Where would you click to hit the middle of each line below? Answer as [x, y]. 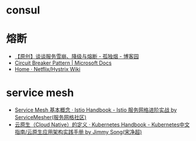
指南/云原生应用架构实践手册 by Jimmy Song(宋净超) [78, 132]
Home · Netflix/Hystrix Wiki [47, 69]
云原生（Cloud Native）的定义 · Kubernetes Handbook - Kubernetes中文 [102, 125]
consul [23, 10]
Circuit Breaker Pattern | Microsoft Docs [63, 63]
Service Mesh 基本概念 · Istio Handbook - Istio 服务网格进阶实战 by [96, 110]
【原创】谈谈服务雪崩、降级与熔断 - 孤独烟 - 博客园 [77, 56]
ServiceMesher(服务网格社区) [50, 117]
